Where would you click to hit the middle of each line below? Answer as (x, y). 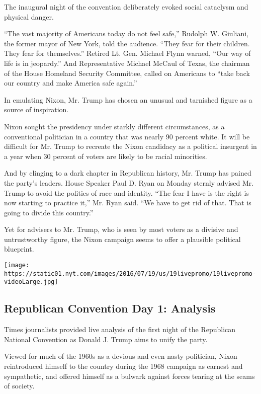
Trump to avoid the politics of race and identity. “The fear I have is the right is (126, 192)
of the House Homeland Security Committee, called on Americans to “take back (127, 73)
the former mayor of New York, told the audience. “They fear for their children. (127, 43)
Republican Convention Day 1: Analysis (110, 308)
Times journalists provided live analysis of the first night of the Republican (120, 329)
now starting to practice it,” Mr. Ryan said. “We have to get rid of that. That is (128, 203)
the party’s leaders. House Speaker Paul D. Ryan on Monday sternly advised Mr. (129, 182)
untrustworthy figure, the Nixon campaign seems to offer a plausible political (122, 239)
